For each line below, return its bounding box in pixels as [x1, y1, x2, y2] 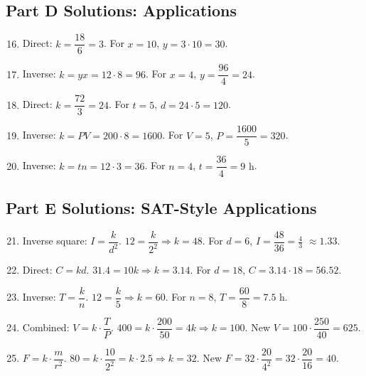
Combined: [22, 320, 70, 335]
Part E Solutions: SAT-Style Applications [6, 196, 317, 218]
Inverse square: [22, 233, 87, 248]
